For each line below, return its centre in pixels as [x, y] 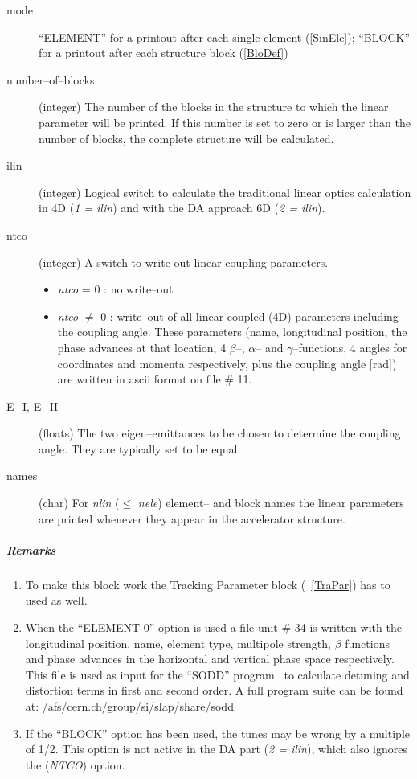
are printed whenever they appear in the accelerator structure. [192, 518]
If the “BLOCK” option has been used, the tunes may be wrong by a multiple [217, 733]
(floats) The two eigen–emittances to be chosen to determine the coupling [220, 433]
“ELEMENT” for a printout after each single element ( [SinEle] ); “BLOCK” [225, 37]
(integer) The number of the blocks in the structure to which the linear [214, 107]
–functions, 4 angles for [350, 347]
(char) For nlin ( [79, 503]
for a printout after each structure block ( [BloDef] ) [164, 53]
